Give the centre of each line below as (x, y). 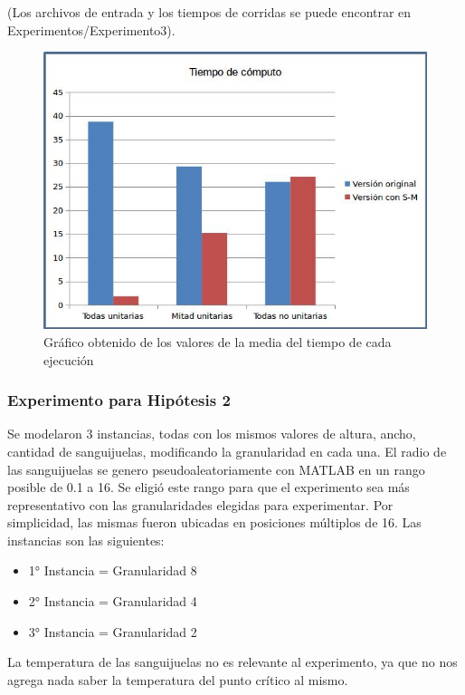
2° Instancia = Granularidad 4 (113, 601)
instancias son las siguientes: (86, 540)
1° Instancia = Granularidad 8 (113, 570)
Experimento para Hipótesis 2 (119, 400)
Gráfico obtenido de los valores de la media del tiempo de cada (218, 341)
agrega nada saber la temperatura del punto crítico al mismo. (178, 679)
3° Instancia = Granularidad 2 (113, 631)
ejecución (69, 359)
